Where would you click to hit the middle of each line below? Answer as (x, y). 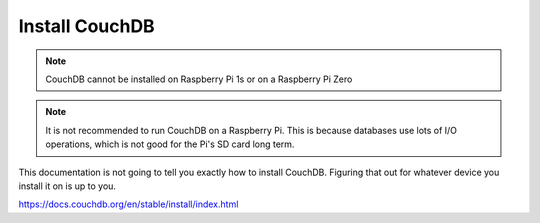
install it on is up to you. (67, 186)
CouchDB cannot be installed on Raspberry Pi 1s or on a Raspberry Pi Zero (199, 79)
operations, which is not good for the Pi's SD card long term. (170, 144)
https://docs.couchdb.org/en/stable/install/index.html (128, 204)
